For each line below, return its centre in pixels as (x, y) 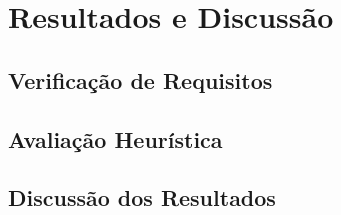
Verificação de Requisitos (140, 79)
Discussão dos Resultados (142, 197)
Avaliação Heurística (115, 138)
